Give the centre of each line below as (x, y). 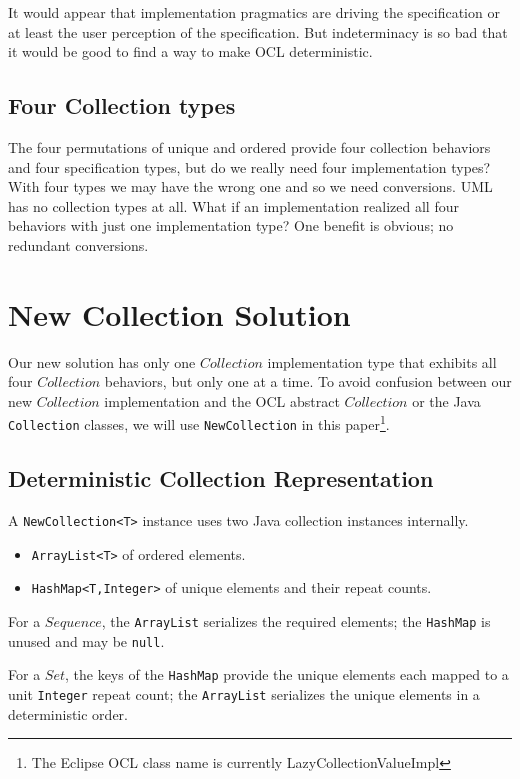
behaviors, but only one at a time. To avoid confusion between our (308, 381)
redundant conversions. (78, 244)
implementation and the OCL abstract (222, 400)
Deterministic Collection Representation (221, 478)
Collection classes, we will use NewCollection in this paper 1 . (199, 423)
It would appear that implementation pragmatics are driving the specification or (254, 12)
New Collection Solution (179, 313)
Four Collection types (122, 105)
